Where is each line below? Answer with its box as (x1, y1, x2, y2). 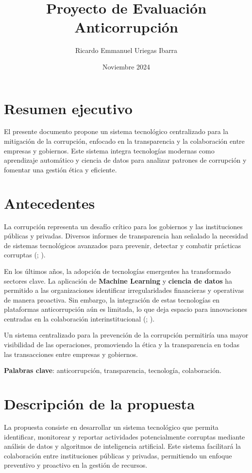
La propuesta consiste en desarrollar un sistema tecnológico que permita (4, 422, 218, 432)
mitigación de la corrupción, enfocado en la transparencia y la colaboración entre (4, 136, 245, 146)
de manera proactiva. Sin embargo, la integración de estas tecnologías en (4, 294, 220, 304)
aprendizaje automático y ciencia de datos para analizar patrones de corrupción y (4, 155, 247, 165)
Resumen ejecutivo (4, 98, 133, 118)
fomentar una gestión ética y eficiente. (4, 164, 117, 174)
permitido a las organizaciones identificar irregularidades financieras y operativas (4, 285, 244, 295)
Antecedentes (4, 193, 95, 213)
